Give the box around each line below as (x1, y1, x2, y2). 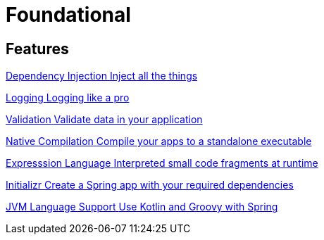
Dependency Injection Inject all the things (6, 70, 198, 82)
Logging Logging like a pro (6, 91, 130, 104)
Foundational (6, 3, 131, 27)
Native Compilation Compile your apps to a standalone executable (6, 135, 312, 148)
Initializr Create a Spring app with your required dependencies (6, 179, 294, 191)
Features (6, 39, 69, 58)
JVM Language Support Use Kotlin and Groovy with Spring (6, 201, 278, 213)
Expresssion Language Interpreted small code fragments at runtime (6, 157, 318, 170)
